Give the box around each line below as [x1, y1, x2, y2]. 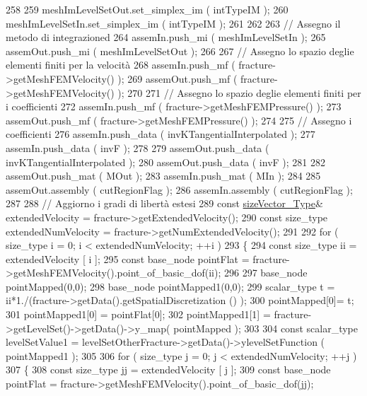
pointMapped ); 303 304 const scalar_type [173, 320, 358, 335]
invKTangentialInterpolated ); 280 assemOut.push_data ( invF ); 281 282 [6, 154, 326, 169]
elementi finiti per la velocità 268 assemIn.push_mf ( [6, 57, 235, 72]
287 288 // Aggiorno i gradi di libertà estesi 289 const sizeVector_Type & [6, 196, 323, 211]
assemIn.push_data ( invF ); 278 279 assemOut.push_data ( [6, 140, 269, 155]
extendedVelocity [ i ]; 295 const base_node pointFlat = [6, 251, 250, 266]
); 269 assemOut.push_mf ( [117, 71, 238, 86]
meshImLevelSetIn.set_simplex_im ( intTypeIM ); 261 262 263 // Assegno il [6, 16, 341, 30]
